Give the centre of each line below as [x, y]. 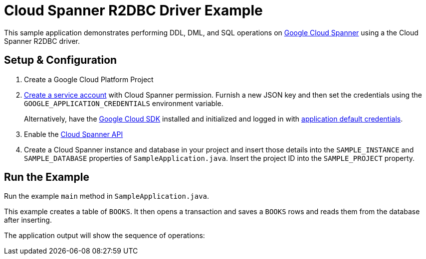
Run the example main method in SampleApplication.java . [107, 196]
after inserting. [28, 220]
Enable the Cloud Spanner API [74, 134]
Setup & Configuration [61, 60]
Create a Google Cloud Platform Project [89, 79]
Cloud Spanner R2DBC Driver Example [133, 10]
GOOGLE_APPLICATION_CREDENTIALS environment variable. [124, 103]
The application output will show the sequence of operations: [105, 236]
